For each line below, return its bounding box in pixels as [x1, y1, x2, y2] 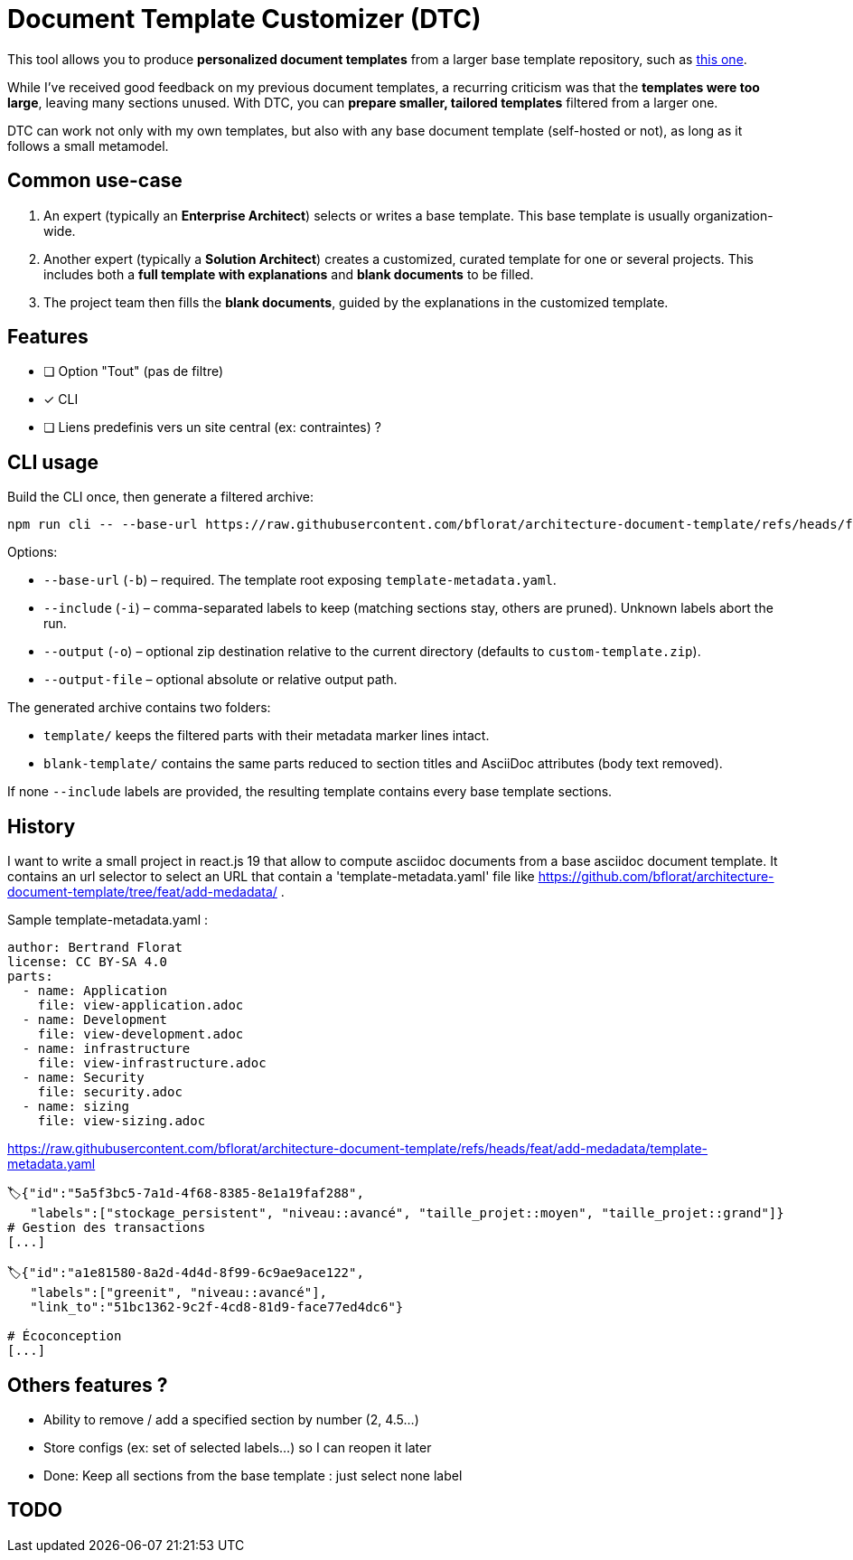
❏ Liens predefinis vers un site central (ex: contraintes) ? [43, 419, 381, 436]
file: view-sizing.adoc [37, 1114, 206, 1129]
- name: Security [22, 1070, 145, 1085]
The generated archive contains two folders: [7, 700, 271, 716]
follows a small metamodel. [7, 137, 169, 154]
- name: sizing [22, 1099, 129, 1114]
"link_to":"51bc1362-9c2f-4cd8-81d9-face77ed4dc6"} [30, 1300, 404, 1315]
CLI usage [7, 450, 99, 474]
